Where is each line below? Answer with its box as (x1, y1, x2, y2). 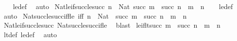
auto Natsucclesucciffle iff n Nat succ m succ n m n (3, 10, 187, 20)
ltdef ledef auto (3, 29, 57, 39)
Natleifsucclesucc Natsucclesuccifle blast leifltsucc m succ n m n (3, 20, 220, 30)
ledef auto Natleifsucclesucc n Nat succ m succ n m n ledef (13, 1, 233, 11)
